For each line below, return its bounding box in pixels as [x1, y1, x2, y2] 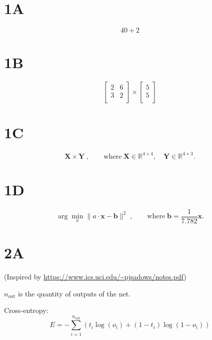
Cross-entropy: [4, 305, 48, 315]
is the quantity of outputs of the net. [18, 288, 130, 298]
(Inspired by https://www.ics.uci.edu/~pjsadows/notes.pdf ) [4, 271, 186, 282]
